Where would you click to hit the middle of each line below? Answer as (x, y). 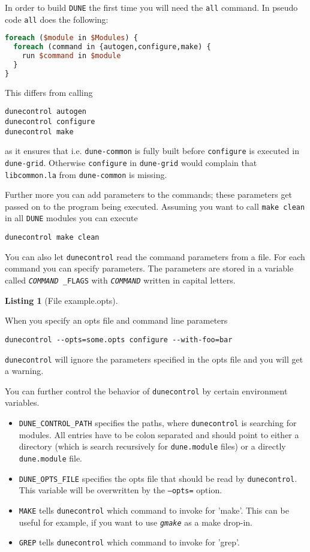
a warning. (24, 371)
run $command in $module (71, 56)
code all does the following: (57, 19)
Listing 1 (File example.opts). (61, 300)
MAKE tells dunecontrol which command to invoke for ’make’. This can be (154, 510)
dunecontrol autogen (46, 112)
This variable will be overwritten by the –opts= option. (121, 490)
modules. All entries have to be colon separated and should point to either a (159, 434)
